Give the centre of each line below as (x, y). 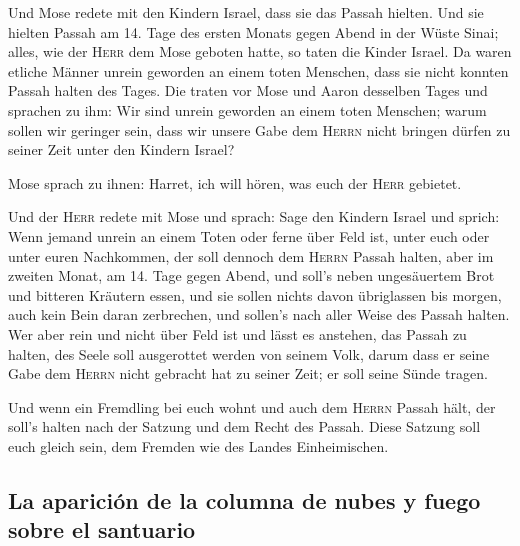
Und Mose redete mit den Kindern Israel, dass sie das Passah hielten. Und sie (246, 12)
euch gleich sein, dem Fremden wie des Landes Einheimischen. (198, 445)
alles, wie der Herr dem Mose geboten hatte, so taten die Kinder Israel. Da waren (260, 51)
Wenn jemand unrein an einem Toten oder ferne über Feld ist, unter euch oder (249, 235)
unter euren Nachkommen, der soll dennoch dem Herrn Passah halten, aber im (251, 255)
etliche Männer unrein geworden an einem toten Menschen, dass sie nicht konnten (258, 70)
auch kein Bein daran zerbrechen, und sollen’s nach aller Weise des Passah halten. (259, 314)
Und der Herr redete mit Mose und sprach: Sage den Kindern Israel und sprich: (254, 216)
